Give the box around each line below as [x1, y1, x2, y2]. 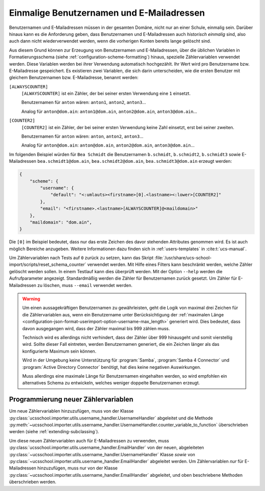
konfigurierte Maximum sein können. [22, 348, 97, 354]
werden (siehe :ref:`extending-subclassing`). [9, 429, 99, 435]
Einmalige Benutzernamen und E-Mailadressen [9, 7, 205, 18]
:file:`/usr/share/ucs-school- [155, 255, 212, 261]
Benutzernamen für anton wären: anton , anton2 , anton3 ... [21, 133, 144, 139]
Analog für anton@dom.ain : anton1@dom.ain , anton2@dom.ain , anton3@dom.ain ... [21, 108, 197, 114]
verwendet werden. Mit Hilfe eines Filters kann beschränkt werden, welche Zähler [87, 261, 253, 267]
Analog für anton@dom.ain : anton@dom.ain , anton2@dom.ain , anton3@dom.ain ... [21, 142, 195, 148]
